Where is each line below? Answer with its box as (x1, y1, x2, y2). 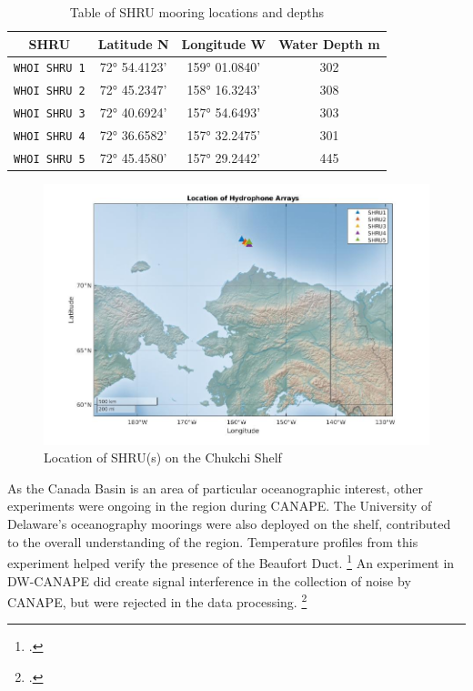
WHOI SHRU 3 (14, 107, 86, 121)
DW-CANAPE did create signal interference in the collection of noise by (7, 571, 411, 590)
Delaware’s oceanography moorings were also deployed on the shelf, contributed (7, 514, 451, 533)
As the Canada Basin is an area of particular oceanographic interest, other (7, 478, 423, 497)
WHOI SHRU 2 (14, 85, 86, 98)
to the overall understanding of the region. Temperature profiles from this (7, 532, 418, 551)
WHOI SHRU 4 (14, 130, 86, 144)
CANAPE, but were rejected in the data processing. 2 (7, 590, 307, 611)
